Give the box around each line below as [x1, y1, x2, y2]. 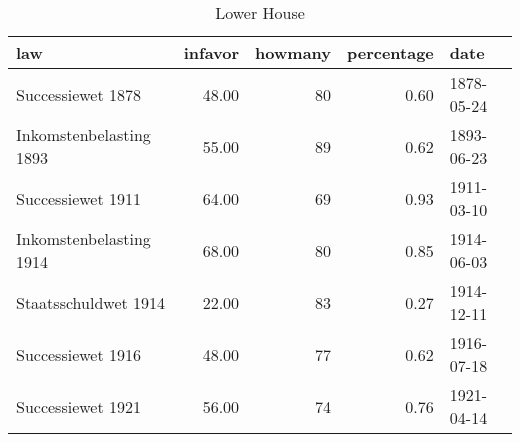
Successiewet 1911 [16, 186, 142, 210]
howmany [255, 41, 331, 64]
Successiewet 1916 [16, 342, 142, 366]
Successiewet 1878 [16, 82, 142, 106]
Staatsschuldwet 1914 [16, 290, 166, 314]
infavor [183, 41, 240, 64]
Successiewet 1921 [16, 394, 142, 418]
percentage [347, 41, 434, 64]
